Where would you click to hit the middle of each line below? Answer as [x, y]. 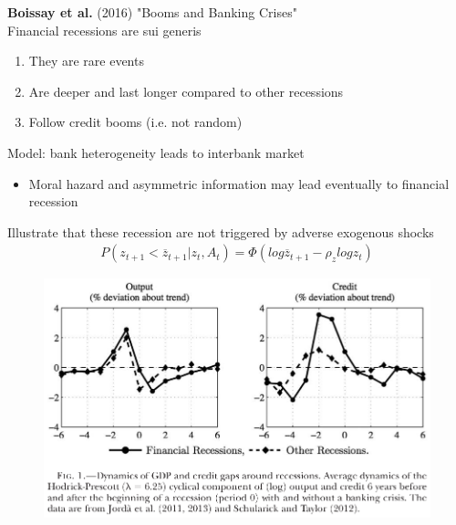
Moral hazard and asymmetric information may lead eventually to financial [239, 183]
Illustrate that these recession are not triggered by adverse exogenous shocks [221, 231]
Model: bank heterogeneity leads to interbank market [156, 152]
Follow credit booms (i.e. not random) [135, 122]
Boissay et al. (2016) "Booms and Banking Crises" [152, 12]
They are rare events [86, 61]
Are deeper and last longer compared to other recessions [186, 91]
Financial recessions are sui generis [104, 30]
